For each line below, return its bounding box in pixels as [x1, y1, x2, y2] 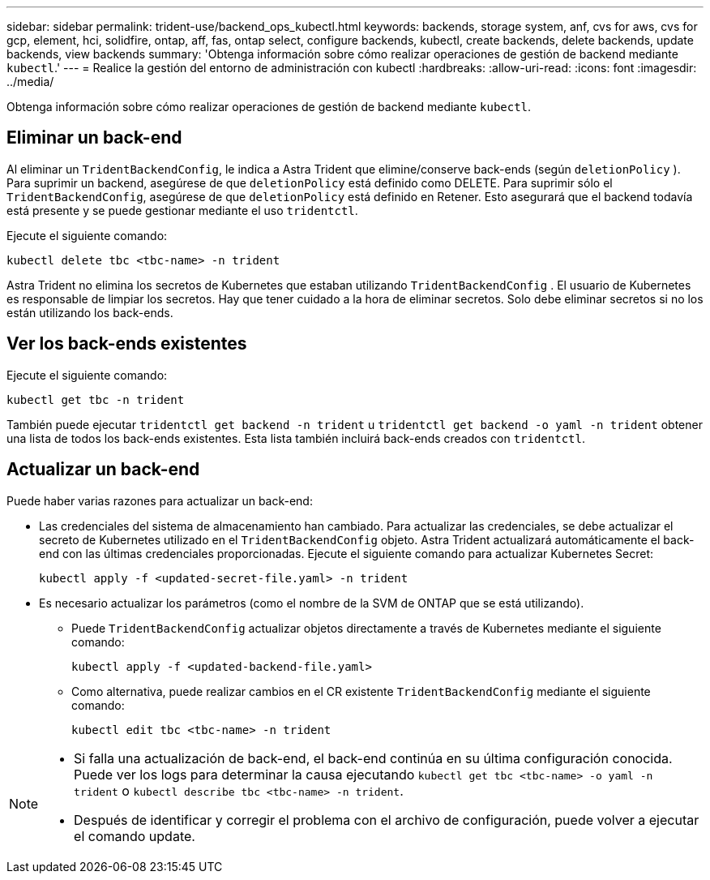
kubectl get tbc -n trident [6, 393, 185, 406]
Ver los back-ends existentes [6, 333, 247, 354]
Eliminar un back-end [6, 127, 182, 148]
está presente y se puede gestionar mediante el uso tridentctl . [6, 203, 358, 217]
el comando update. [74, 827, 195, 844]
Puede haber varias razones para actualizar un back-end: [6, 493, 313, 508]
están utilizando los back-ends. [6, 305, 173, 320]
